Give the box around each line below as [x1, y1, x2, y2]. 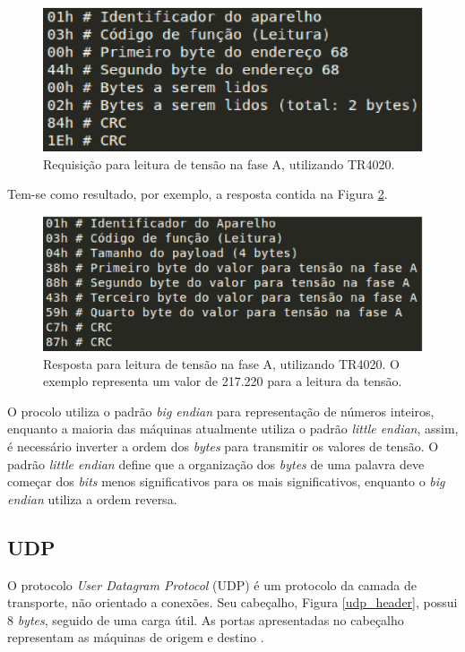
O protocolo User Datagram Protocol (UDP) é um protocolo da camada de [7, 575, 417, 594]
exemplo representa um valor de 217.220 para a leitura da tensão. [43, 372, 402, 390]
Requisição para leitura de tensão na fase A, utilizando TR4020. [43, 154, 395, 173]
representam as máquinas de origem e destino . [7, 628, 264, 647]
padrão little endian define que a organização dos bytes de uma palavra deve [7, 454, 425, 473]
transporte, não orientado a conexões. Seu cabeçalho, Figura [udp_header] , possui [7, 593, 458, 612]
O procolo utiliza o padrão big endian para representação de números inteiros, [7, 401, 435, 420]
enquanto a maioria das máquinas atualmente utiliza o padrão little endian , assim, [7, 419, 459, 438]
